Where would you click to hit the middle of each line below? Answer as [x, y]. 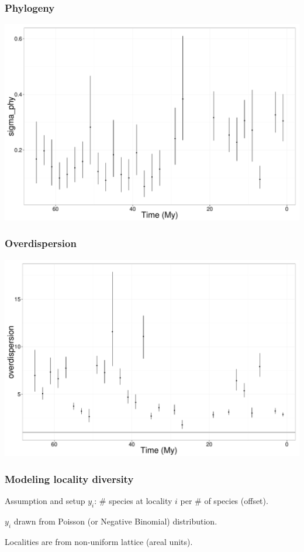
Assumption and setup [45, 501]
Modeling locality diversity [69, 479]
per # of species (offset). [224, 501]
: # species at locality [133, 501]
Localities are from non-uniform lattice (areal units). [99, 541]
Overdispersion [41, 243]
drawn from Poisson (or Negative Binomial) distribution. [115, 521]
